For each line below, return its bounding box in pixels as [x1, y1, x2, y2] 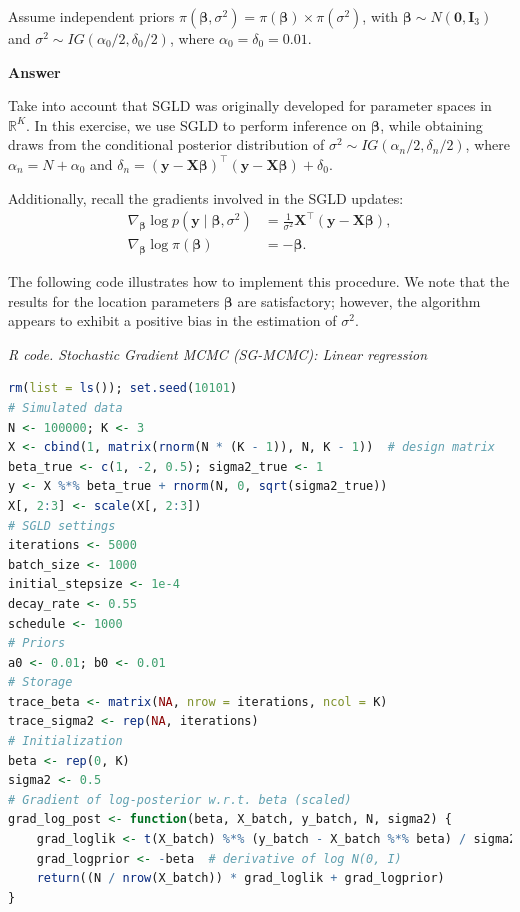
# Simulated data [8, 400, 123, 415]
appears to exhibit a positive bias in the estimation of [8, 310, 337, 331]
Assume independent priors [8, 6, 175, 26]
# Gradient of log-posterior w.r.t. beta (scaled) [8, 792, 352, 807]
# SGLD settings [8, 518, 116, 533]
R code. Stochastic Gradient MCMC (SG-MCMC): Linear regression [8, 343, 428, 364]
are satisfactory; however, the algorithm [237, 290, 481, 311]
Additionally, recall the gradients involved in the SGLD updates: [8, 187, 404, 208]
